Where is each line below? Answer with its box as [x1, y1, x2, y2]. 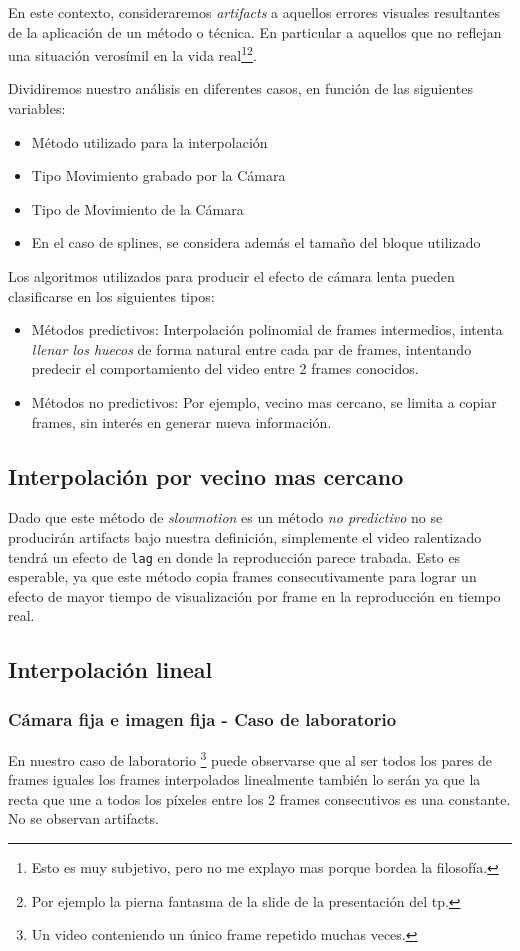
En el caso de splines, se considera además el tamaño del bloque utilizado [31, 232, 481, 253]
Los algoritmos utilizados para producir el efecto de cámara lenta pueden [8, 266, 455, 286]
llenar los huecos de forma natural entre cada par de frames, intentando [31, 338, 472, 359]
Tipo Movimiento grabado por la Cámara [31, 165, 286, 186]
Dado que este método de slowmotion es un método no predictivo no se [8, 507, 443, 528]
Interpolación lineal [8, 654, 213, 685]
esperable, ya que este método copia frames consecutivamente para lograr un [8, 566, 477, 587]
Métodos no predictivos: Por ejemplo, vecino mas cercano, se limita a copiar [31, 391, 497, 412]
